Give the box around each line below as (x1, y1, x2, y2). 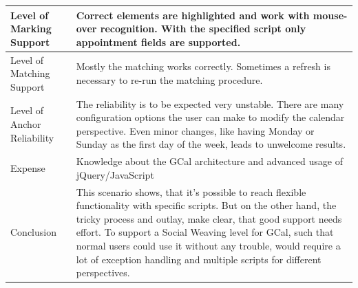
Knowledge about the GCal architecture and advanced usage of (76, 154, 343, 168)
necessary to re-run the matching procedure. (76, 72, 263, 87)
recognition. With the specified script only (100, 21, 306, 36)
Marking (10, 21, 52, 36)
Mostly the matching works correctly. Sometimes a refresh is (76, 59, 330, 74)
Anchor (10, 116, 41, 131)
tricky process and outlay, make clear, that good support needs (76, 211, 342, 225)
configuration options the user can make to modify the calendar (76, 110, 345, 124)
